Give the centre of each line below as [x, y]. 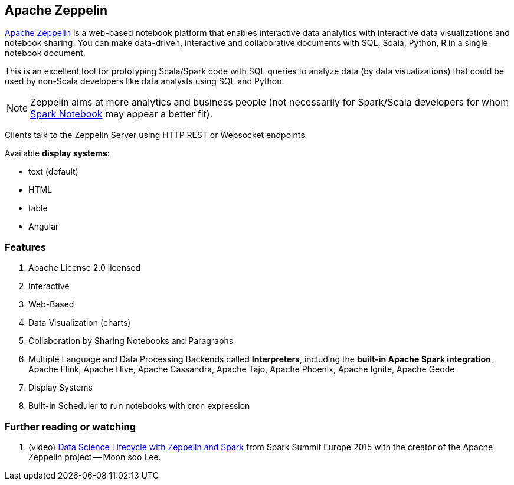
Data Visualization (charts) [80, 323]
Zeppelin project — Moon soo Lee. [95, 457]
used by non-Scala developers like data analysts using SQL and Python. [145, 81]
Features [25, 247]
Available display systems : [57, 153]
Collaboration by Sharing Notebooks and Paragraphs [131, 341]
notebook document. [45, 53]
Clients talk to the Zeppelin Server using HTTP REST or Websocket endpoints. [156, 135]
